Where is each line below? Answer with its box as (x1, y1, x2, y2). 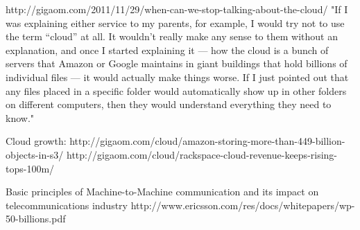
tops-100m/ (6, 161, 55, 175)
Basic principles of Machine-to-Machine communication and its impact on (6, 184, 319, 199)
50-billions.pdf (6, 211, 66, 226)
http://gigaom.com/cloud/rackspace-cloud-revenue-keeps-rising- (67, 147, 338, 161)
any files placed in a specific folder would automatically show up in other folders (6, 83, 347, 98)
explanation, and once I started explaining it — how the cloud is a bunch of (6, 42, 329, 57)
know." (6, 110, 35, 125)
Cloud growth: (6, 134, 67, 148)
